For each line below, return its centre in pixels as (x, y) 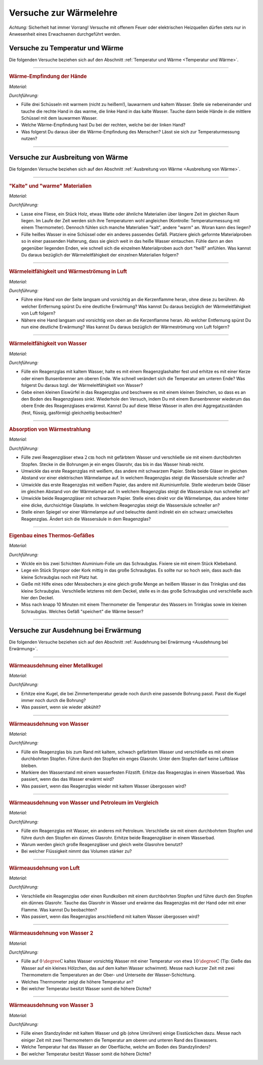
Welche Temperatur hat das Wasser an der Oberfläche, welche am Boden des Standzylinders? (116, 1047)
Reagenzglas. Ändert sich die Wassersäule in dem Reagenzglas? (86, 519)
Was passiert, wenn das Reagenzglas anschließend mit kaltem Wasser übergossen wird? (110, 916)
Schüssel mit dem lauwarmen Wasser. (59, 118)
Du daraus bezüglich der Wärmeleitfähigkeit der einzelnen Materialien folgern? (100, 255)
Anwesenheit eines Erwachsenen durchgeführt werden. (65, 34)
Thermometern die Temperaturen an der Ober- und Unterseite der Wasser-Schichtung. (108, 975)
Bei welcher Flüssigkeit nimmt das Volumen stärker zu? (76, 851)
